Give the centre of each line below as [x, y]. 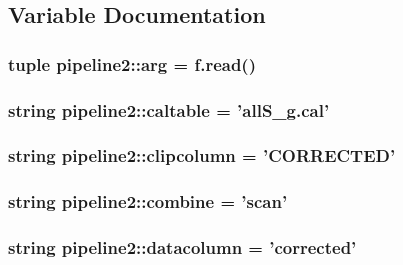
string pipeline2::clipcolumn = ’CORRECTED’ [202, 155]
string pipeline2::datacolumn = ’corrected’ [182, 247]
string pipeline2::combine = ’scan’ [148, 201]
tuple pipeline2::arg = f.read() [132, 63]
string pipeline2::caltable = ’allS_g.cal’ [169, 109]
